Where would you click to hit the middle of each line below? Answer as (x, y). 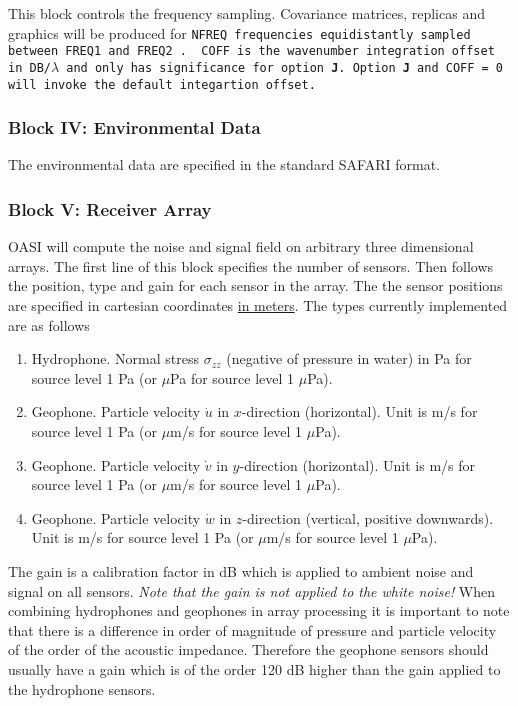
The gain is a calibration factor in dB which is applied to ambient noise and (241, 570)
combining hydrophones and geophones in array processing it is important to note (259, 610)
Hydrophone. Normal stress (115, 358)
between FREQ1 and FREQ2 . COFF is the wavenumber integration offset (251, 51)
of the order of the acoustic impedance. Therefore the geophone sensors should (248, 649)
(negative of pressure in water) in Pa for (349, 358)
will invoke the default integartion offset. (162, 84)
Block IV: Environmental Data (134, 127)
